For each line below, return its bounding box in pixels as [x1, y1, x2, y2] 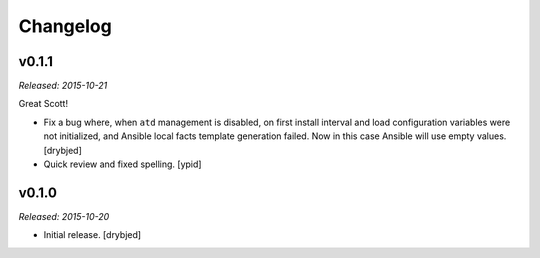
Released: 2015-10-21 [18, 80, 108, 92]
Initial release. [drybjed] [43, 229, 142, 241]
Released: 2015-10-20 [18, 210, 110, 222]
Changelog [18, 15, 112, 37]
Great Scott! [18, 98, 69, 110]
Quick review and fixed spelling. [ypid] [43, 158, 202, 170]
